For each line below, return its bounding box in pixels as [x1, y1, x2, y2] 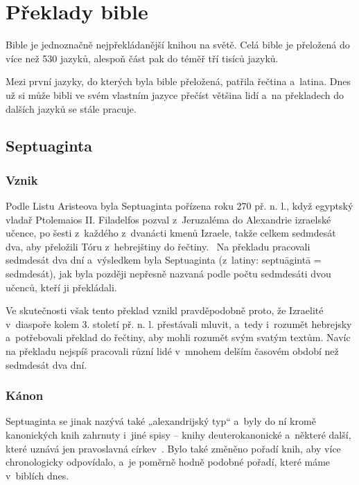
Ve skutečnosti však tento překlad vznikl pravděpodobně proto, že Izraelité [6, 303, 324, 318]
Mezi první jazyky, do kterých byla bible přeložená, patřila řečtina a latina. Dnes [6, 74, 351, 89]
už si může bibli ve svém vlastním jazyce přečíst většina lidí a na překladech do [6, 87, 344, 102]
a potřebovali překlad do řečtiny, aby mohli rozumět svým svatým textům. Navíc [6, 330, 351, 345]
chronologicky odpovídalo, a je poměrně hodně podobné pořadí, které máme [6, 455, 331, 469]
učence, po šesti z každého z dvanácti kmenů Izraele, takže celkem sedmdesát [6, 226, 336, 240]
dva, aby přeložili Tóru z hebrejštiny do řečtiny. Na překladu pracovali [6, 239, 310, 253]
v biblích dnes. [6, 468, 69, 482]
